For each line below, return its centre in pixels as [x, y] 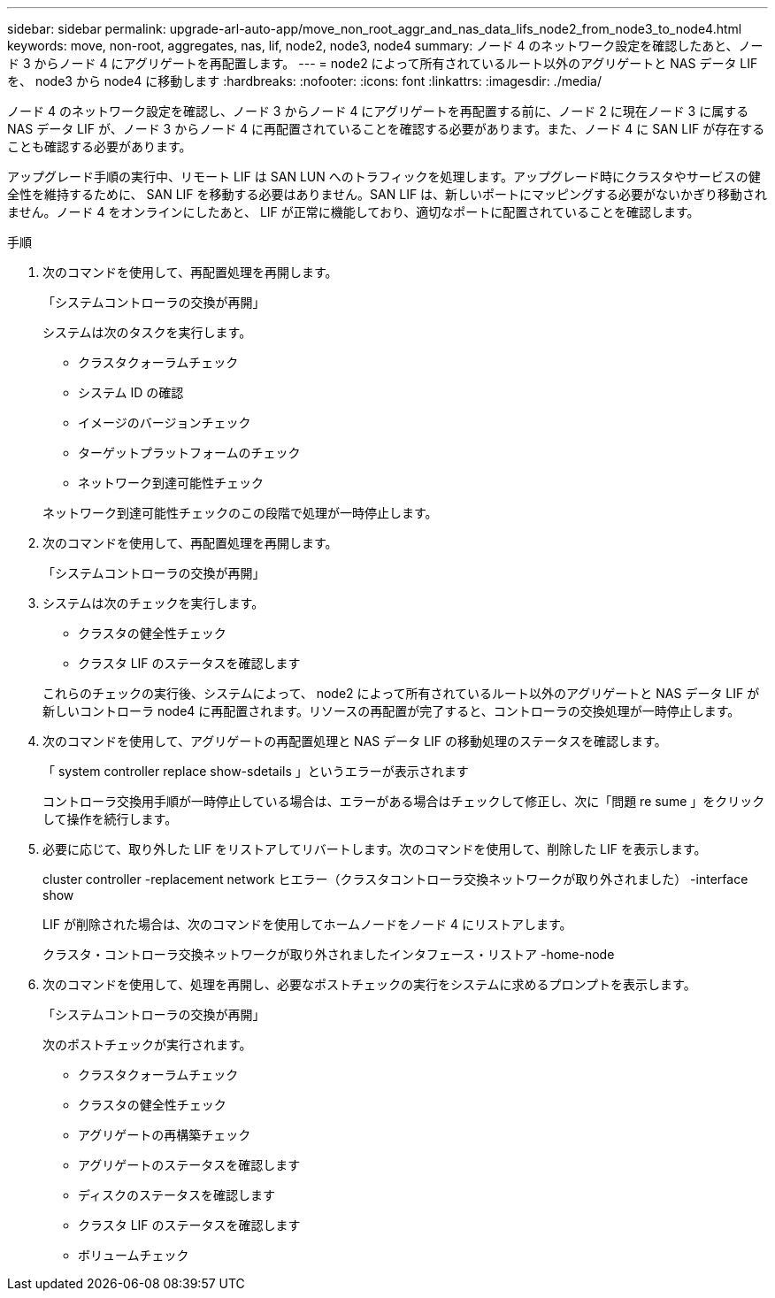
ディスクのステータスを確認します [177, 1195]
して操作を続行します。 [110, 819]
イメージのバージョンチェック [165, 422]
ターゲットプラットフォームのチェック [189, 453]
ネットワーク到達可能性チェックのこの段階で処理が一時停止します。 [240, 513]
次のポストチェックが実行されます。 [147, 1045]
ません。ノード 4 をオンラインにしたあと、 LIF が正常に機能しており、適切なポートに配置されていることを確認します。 [353, 212]
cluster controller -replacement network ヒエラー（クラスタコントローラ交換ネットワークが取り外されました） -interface [395, 879]
